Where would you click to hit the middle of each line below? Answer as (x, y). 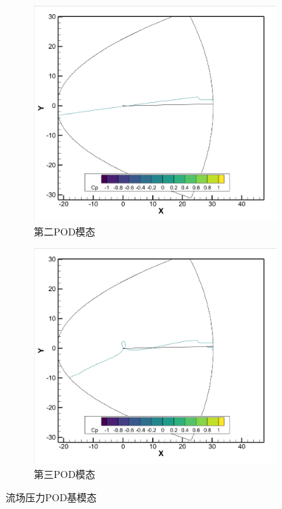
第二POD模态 (65, 231)
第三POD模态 (65, 473)
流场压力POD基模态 (51, 497)
